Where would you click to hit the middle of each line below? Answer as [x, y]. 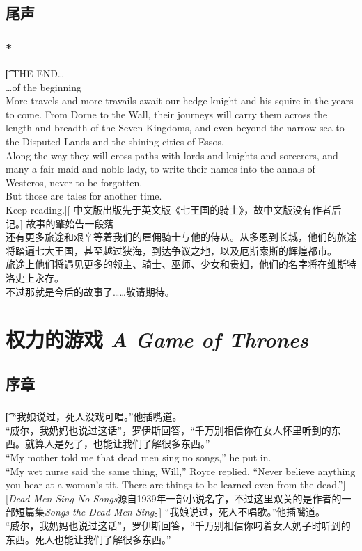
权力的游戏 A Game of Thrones [157, 340]
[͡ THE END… [35, 73]
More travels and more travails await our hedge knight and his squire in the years [180, 101]
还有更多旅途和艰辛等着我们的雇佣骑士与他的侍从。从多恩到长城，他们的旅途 [181, 237]
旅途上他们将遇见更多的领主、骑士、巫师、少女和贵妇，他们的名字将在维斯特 [181, 264]
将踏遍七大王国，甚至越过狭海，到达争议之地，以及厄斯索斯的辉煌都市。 [171, 250]
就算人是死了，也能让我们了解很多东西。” [117, 444]
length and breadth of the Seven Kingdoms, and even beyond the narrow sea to [175, 128]
